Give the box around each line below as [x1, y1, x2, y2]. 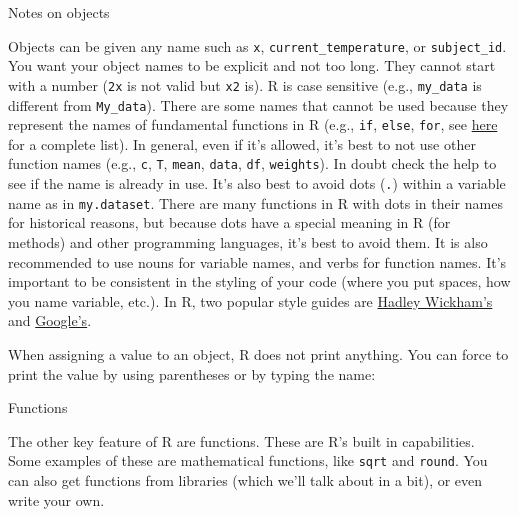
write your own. [8, 489, 105, 510]
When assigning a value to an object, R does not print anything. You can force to [8, 343, 509, 364]
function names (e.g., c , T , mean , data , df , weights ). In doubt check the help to [8, 153, 497, 174]
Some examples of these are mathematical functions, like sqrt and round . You [8, 450, 488, 471]
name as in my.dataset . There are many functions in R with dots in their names [8, 192, 503, 213]
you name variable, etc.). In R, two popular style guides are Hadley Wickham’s [8, 290, 493, 311]
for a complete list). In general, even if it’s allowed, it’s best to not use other [8, 133, 476, 154]
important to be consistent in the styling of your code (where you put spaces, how [8, 271, 511, 292]
